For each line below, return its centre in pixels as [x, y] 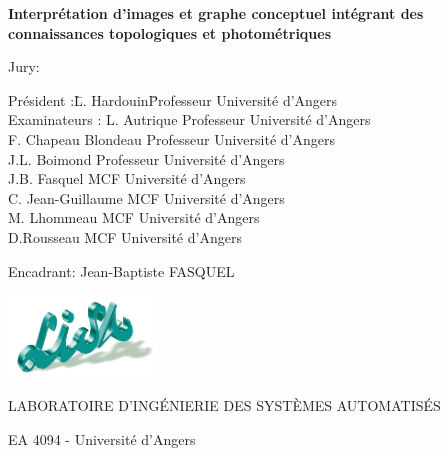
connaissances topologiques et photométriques [170, 32]
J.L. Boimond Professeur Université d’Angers [146, 158]
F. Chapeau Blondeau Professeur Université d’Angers [171, 138]
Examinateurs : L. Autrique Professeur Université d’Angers [189, 119]
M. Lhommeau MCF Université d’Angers [134, 217]
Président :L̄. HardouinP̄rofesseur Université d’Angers [173, 99]
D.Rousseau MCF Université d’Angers [125, 236]
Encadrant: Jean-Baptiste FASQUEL [121, 270]
